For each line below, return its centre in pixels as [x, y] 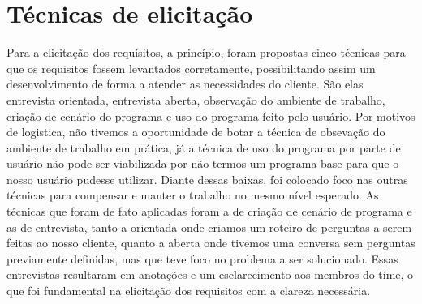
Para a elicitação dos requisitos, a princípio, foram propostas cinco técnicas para [206, 52]
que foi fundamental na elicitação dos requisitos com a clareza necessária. [189, 291]
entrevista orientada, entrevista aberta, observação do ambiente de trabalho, [196, 99]
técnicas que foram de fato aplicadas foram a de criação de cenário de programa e [209, 211]
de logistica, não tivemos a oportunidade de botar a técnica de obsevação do [196, 132]
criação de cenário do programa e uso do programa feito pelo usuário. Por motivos [211, 116]
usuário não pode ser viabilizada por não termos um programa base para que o [203, 163]
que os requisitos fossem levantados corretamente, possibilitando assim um [191, 68]
